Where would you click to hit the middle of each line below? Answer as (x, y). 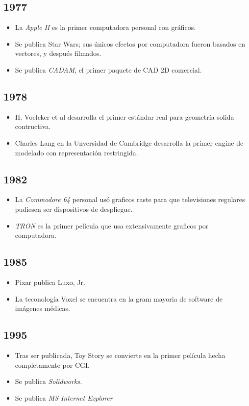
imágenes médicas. (42, 308)
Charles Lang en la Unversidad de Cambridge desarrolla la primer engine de (129, 142)
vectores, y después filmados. (58, 53)
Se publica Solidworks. (49, 381)
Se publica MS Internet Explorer (64, 397)
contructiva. (33, 126)
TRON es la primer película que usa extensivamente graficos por (112, 225)
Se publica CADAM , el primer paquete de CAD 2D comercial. (108, 69)
